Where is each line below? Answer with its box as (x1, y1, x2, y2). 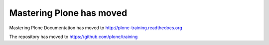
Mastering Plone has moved (9, 7, 128, 18)
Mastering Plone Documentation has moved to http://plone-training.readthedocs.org (9, 25, 183, 31)
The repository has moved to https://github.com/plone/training (9, 34, 138, 40)
